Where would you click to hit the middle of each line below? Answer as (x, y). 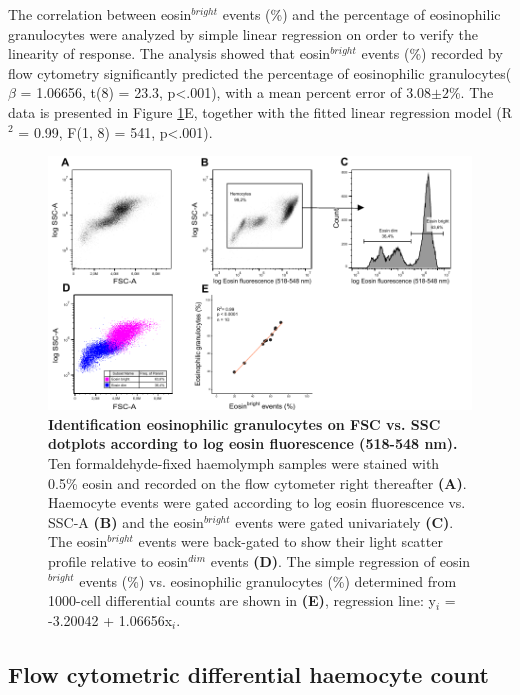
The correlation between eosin (100, 14)
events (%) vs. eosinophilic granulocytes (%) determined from (268, 580)
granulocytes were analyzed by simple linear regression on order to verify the (243, 33)
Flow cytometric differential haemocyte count (248, 673)
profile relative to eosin (118, 560)
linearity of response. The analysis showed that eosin (169, 53)
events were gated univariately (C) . (344, 521)
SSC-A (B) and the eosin (126, 521)
